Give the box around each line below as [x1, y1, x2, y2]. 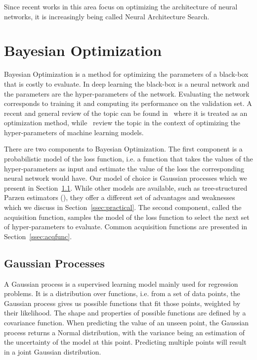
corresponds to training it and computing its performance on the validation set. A [4, 98, 252, 108]
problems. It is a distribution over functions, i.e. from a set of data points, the [4, 288, 240, 299]
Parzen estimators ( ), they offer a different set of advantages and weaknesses [4, 192, 235, 203]
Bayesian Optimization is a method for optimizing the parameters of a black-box [4, 69, 249, 79]
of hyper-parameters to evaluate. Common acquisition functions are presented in [4, 221, 248, 232]
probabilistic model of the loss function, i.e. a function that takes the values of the [4, 154, 253, 164]
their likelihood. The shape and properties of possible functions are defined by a [4, 308, 246, 318]
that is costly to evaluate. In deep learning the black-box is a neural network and [4, 78, 250, 89]
